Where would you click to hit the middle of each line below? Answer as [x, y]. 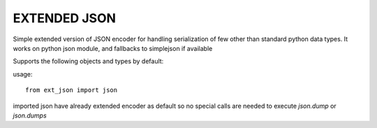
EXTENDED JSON [65, 18]
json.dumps [30, 115]
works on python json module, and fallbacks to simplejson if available [113, 48]
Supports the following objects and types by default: [88, 61]
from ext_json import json [72, 90]
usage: [23, 74]
